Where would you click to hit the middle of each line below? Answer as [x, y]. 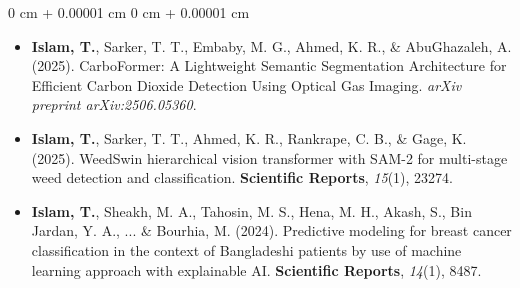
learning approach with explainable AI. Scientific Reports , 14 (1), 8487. [256, 269]
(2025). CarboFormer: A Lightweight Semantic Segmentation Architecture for [269, 65]
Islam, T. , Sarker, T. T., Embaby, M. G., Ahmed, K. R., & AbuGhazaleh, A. [271, 45]
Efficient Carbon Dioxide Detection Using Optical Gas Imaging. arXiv [246, 84]
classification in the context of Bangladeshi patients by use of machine [246, 249]
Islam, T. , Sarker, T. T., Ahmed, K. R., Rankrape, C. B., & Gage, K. [249, 137]
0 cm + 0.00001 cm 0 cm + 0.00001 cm [129, 12]
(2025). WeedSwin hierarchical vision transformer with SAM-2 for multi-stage [269, 157]
